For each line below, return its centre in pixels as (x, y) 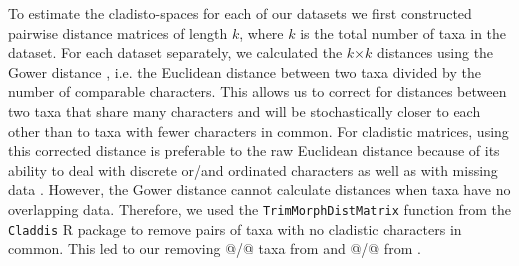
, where (261, 32)
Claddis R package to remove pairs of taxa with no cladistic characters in (235, 228)
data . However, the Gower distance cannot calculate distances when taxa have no (259, 189)
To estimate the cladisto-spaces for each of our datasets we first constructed (240, 13)
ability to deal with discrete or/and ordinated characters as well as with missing (253, 169)
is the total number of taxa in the (403, 32)
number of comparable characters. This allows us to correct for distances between (257, 91)
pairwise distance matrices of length (118, 32)
